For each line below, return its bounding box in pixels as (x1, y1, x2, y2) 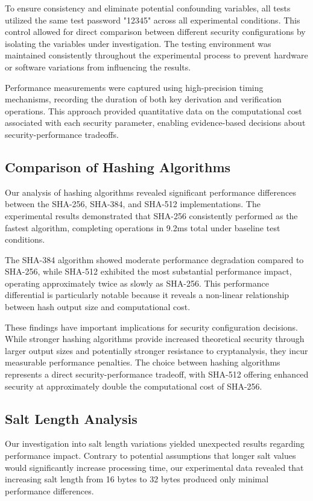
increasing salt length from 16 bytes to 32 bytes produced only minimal (5, 473, 269, 485)
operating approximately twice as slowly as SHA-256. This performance (5, 276, 269, 289)
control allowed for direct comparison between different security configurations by (5, 25, 306, 38)
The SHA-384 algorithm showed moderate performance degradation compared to (5, 253, 304, 266)
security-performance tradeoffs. (5, 128, 119, 140)
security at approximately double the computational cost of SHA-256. (5, 379, 262, 392)
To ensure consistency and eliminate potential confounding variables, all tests (5, 2, 291, 14)
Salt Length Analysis (5, 409, 138, 428)
